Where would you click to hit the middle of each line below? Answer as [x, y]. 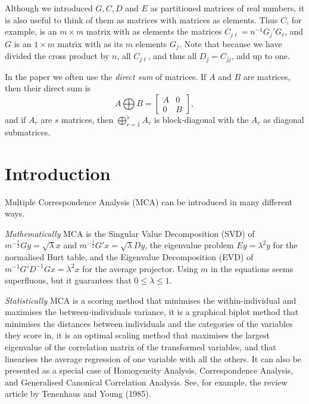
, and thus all [172, 56]
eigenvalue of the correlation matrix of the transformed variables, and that [141, 347]
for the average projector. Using [140, 268]
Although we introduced [49, 8]
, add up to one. [260, 56]
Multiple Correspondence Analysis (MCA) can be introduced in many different [149, 201]
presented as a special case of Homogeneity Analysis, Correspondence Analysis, [149, 370]
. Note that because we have [230, 43]
